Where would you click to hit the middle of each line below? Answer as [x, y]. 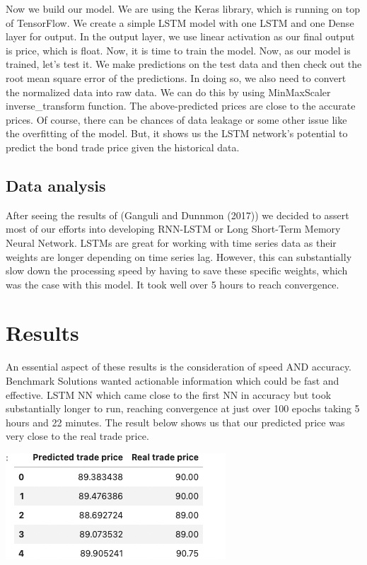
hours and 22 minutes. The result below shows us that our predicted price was [175, 422]
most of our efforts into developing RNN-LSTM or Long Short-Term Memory [173, 229]
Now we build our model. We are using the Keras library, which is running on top [183, 8]
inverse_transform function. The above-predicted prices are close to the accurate [181, 106]
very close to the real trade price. [77, 436]
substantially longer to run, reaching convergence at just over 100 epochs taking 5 [183, 408]
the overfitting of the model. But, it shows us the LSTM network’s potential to [177, 133]
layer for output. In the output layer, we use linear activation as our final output [180, 36]
